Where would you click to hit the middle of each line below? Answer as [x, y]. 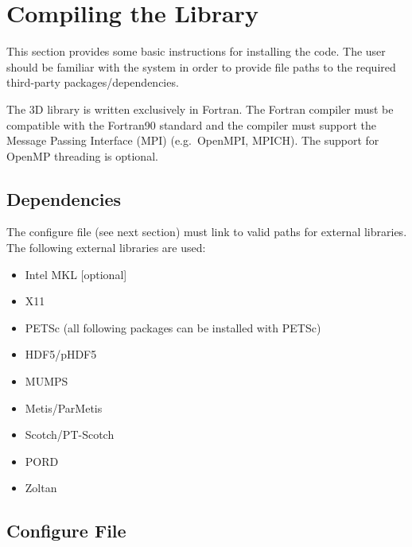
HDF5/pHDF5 [61, 354]
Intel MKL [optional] [76, 274]
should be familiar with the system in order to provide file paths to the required [201, 66]
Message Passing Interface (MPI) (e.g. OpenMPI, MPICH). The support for [193, 140]
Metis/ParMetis [64, 407]
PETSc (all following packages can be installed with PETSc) [173, 327]
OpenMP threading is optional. [82, 155]
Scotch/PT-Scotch [70, 434]
